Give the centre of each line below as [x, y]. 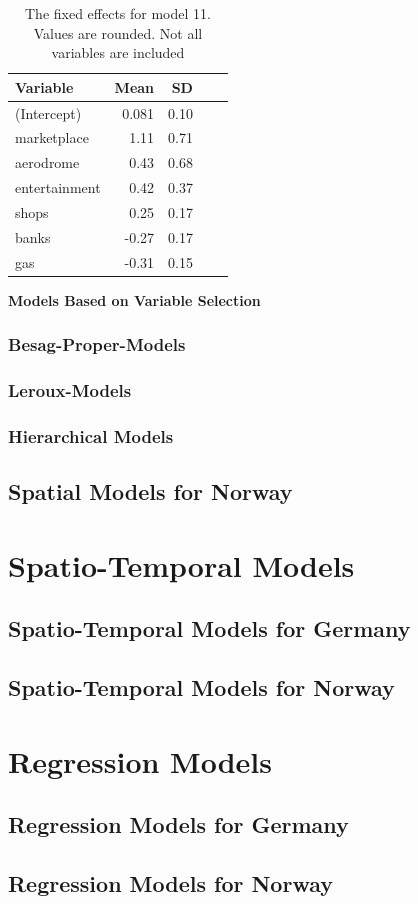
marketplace [52, 137]
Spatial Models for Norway [150, 491]
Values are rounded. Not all [118, 32]
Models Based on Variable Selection [134, 299]
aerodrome [47, 162]
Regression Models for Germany [178, 824]
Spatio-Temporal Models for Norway [201, 687]
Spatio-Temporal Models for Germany [209, 628]
